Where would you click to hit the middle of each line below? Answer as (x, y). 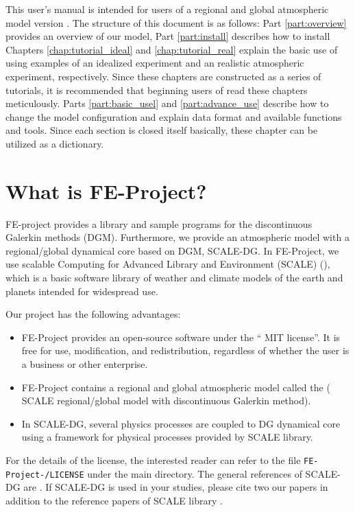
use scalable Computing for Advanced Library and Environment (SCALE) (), (168, 264)
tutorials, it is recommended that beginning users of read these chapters (157, 90)
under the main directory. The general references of (195, 473)
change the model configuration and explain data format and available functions (174, 116)
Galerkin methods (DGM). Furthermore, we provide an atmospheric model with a (177, 237)
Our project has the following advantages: (93, 314)
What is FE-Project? (106, 190)
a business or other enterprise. (85, 364)
